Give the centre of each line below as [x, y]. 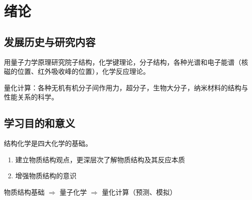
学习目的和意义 [39, 123]
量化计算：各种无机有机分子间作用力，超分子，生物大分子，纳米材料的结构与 [126, 87]
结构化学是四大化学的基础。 [48, 143]
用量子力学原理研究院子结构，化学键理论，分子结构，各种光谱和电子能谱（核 [126, 62]
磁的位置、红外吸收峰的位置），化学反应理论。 [77, 71]
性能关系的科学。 [31, 97]
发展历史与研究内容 [50, 41]
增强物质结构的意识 [46, 176]
